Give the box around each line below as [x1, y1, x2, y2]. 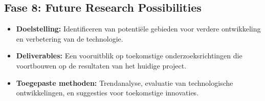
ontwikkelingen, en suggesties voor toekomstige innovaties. [16, 87, 199, 98]
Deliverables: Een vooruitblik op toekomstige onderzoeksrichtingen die [16, 50, 242, 61]
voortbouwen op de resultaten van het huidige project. [16, 60, 187, 71]
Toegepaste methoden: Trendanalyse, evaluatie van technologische [16, 77, 233, 88]
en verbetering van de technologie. [16, 33, 123, 44]
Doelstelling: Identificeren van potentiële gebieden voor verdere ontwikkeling [16, 23, 261, 34]
